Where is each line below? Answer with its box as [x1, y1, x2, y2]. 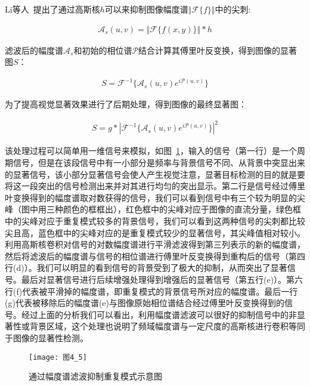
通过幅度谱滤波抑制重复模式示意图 [29, 370, 162, 382]
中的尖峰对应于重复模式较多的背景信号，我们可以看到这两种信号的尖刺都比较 [5, 215, 305, 227]
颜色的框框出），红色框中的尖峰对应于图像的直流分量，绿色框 [63, 203, 301, 215]
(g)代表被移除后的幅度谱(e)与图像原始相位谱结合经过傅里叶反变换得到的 [5, 297, 284, 309]
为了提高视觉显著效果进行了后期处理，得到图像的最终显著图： [5, 98, 247, 110]
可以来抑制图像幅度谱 [104, 3, 188, 15]
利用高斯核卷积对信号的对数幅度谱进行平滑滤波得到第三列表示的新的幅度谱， [5, 238, 305, 251]
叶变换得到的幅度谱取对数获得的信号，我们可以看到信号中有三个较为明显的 [5, 191, 297, 203]
